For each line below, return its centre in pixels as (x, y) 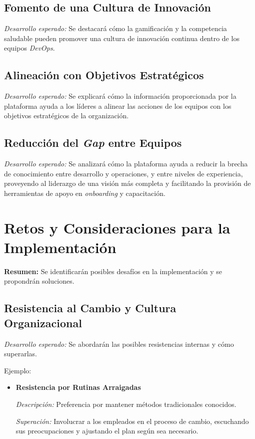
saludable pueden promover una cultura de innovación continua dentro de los (122, 38)
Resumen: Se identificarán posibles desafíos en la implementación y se (113, 271)
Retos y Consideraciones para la (117, 227)
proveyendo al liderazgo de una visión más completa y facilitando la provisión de (127, 183)
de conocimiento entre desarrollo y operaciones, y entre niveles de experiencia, (123, 173)
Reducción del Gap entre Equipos (93, 143)
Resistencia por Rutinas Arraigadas (78, 387)
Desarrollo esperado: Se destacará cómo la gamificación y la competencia (115, 28)
